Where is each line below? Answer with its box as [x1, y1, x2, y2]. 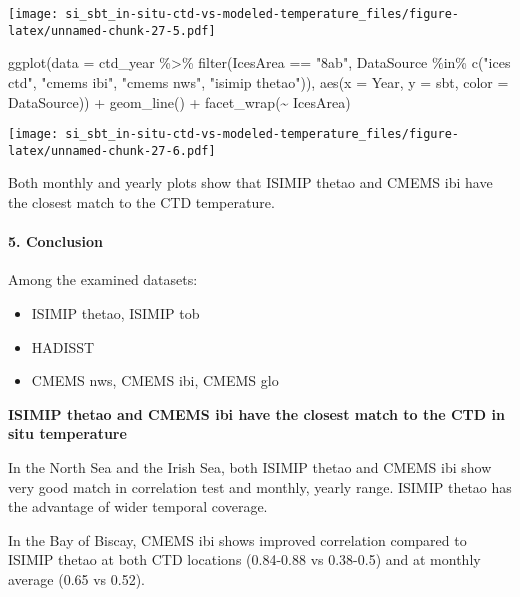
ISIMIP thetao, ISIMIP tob [31, 302, 200, 323]
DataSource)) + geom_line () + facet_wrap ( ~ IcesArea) [8, 91, 351, 112]
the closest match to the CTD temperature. [8, 192, 275, 212]
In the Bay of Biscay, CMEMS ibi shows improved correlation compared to [8, 529, 467, 550]
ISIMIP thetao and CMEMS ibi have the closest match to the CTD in [8, 403, 505, 424]
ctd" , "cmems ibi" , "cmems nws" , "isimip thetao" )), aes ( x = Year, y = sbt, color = [8, 71, 509, 92]
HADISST [31, 336, 95, 357]
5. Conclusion [8, 231, 103, 252]
